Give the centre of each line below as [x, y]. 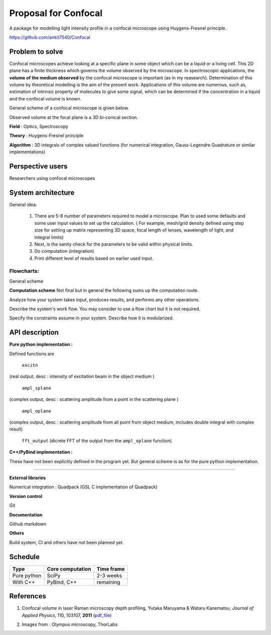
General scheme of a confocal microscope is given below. [69, 108]
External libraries [28, 478]
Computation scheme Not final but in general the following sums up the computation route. [104, 290]
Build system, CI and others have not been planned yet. [66, 542]
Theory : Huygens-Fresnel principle [46, 136]
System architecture [42, 193]
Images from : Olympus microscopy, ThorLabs [70, 624]
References [28, 596]
